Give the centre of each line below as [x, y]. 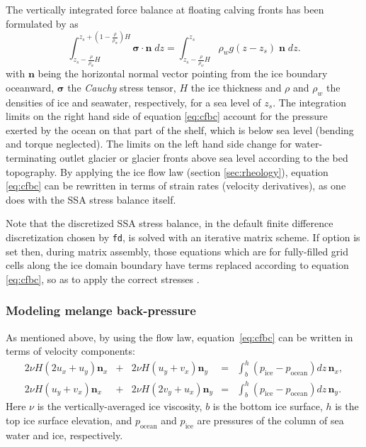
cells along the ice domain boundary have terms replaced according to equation [177, 265]
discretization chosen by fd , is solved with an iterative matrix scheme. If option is [183, 237]
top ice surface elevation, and [69, 420]
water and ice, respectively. [64, 435]
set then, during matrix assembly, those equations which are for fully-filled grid [177, 251]
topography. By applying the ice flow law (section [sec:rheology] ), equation [167, 171]
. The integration [310, 102]
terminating [31, 157]
